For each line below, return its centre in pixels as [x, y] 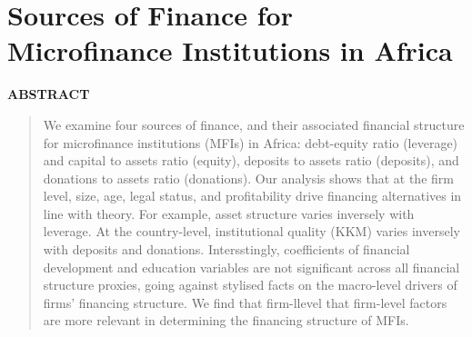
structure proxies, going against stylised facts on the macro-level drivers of [250, 285]
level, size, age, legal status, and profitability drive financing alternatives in [252, 196]
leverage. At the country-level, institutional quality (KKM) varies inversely [251, 231]
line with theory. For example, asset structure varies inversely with [229, 213]
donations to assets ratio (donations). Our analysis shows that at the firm [248, 178]
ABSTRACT [49, 94]
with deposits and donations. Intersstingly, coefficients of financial [226, 249]
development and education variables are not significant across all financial [251, 267]
